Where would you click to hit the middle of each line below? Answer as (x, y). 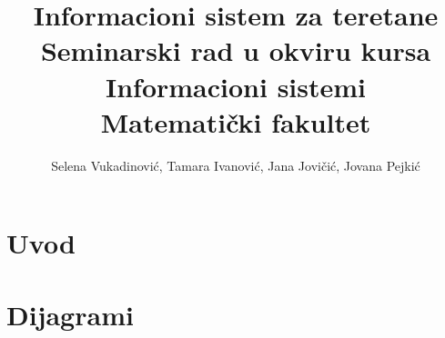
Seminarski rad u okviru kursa (236, 50)
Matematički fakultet (236, 121)
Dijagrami (70, 314)
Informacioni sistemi (236, 86)
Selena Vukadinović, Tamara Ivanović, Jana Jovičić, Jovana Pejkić (236, 165)
